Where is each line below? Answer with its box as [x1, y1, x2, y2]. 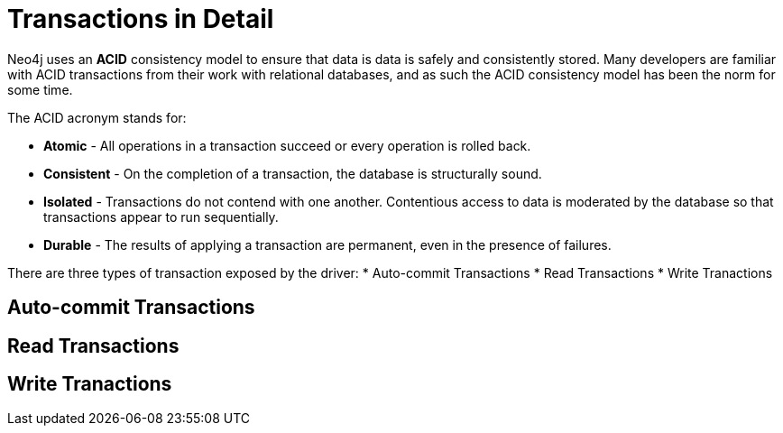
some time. [7, 81, 73, 97]
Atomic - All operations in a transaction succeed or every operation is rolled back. [43, 137, 531, 153]
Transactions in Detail [7, 4, 274, 34]
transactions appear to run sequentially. [43, 208, 279, 225]
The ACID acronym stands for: [7, 109, 187, 125]
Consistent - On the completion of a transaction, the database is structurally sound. [43, 165, 542, 181]
